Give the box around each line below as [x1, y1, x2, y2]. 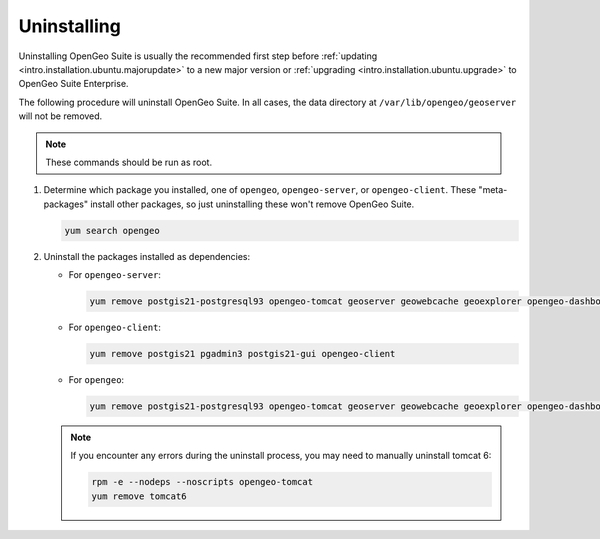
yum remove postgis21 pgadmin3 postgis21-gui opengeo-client [89, 348, 396, 359]
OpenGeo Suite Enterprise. [18, 78, 129, 90]
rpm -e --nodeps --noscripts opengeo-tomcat [91, 476, 314, 488]
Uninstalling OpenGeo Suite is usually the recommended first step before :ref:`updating [18, 50, 378, 62]
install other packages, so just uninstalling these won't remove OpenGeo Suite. [90, 198, 415, 210]
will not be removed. [18, 110, 103, 122]
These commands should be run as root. [45, 156, 213, 168]
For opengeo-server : [68, 269, 162, 281]
